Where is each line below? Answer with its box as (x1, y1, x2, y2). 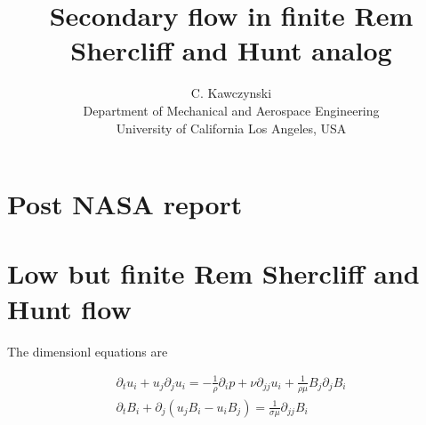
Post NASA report (7, 186, 243, 222)
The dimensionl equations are (7, 341, 168, 360)
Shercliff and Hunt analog (70, 32, 392, 68)
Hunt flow (7, 290, 132, 326)
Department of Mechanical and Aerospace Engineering (83, 100, 380, 119)
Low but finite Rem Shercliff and (7, 255, 420, 292)
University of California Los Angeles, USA (116, 118, 347, 137)
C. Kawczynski (190, 84, 272, 102)
